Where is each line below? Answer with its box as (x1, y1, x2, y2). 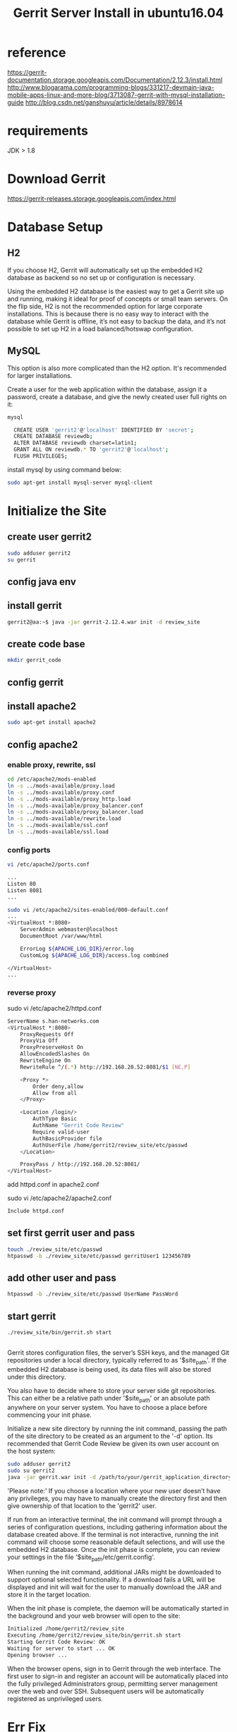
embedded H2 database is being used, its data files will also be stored (7, 1365, 212, 1374)
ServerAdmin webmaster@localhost (20, 926, 119, 933)
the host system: (7, 1447, 56, 1455)
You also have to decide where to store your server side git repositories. (7, 1387, 217, 1395)
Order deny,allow (32, 1083, 83, 1090)
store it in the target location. (7, 1591, 92, 1599)
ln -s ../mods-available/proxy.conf (7, 789, 115, 796)
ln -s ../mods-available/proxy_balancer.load (7, 809, 143, 816)
